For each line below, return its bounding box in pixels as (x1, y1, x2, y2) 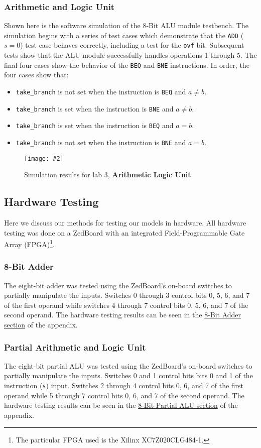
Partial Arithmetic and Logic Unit (4, 341, 146, 353)
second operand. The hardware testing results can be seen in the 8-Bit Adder (4, 309, 241, 320)
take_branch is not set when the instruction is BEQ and (16, 86, 186, 96)
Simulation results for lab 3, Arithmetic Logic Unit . (24, 169, 193, 180)
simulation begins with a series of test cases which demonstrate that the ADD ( (4, 30, 244, 40)
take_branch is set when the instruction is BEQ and (16, 120, 174, 131)
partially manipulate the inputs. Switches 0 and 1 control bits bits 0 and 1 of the (4, 370, 253, 381)
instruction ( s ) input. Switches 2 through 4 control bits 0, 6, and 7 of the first (4, 380, 244, 391)
